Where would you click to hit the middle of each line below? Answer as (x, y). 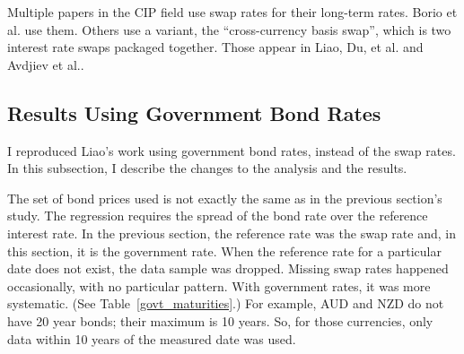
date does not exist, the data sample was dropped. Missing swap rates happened (228, 268)
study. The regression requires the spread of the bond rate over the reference (218, 216)
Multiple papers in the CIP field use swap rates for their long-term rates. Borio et (232, 12)
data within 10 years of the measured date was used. (152, 338)
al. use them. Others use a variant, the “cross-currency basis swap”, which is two (229, 29)
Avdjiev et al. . (46, 64)
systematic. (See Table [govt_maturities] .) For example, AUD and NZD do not (226, 303)
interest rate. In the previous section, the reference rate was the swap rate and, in (232, 233)
